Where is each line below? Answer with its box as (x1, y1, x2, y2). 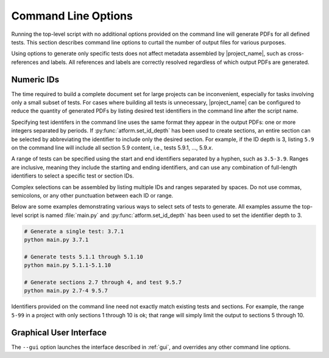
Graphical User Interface (11, 327, 107, 337)
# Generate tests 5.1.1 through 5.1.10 (24, 253, 143, 260)
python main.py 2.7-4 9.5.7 (24, 287, 108, 294)
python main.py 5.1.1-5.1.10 (24, 262, 111, 269)
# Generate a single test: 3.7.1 (24, 228, 124, 235)
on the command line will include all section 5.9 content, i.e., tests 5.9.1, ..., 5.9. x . (11, 143, 213, 151)
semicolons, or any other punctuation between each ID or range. (11, 191, 174, 199)
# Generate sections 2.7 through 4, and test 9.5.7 (24, 279, 182, 286)
